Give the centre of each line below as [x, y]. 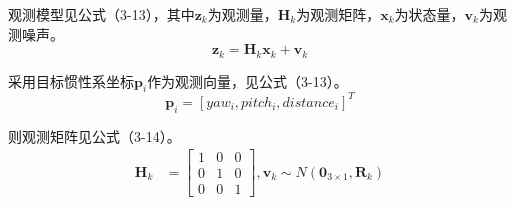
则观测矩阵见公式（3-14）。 [94, 135]
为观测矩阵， [338, 14]
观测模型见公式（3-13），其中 [101, 14]
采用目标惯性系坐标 [71, 80]
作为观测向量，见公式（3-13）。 [247, 80]
